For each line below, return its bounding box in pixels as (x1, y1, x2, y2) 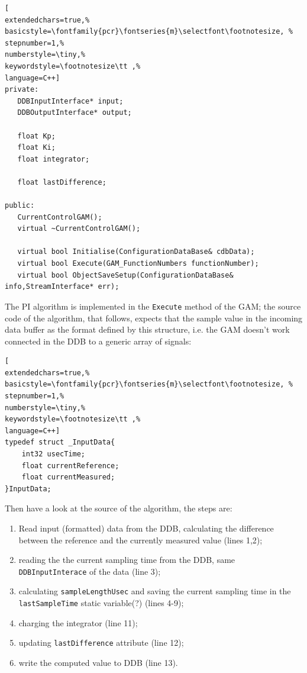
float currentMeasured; (21, 473, 115, 482)
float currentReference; (21, 461, 119, 470)
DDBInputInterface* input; (17, 96, 124, 105)
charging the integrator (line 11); (18, 616, 138, 629)
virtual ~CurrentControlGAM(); (17, 224, 141, 233)
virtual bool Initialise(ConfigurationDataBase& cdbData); (17, 247, 255, 256)
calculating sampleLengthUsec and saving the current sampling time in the (18, 585, 291, 597)
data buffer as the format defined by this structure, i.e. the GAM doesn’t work (5, 323, 290, 336)
